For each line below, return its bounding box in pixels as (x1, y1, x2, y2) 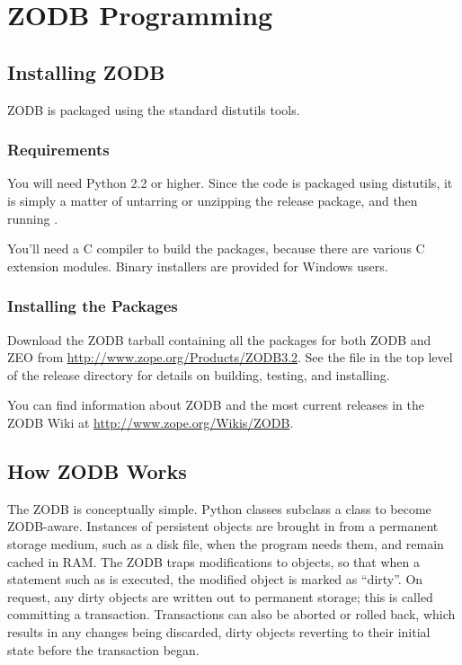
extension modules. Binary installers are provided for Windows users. (7, 256, 388, 275)
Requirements (7, 138, 110, 161)
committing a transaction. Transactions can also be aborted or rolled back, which (7, 605, 456, 624)
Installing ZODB (7, 58, 165, 85)
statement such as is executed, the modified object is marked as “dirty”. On (7, 570, 423, 589)
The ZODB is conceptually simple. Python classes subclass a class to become (7, 499, 431, 518)
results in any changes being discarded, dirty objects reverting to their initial (7, 622, 431, 641)
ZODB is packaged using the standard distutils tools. (7, 100, 300, 119)
